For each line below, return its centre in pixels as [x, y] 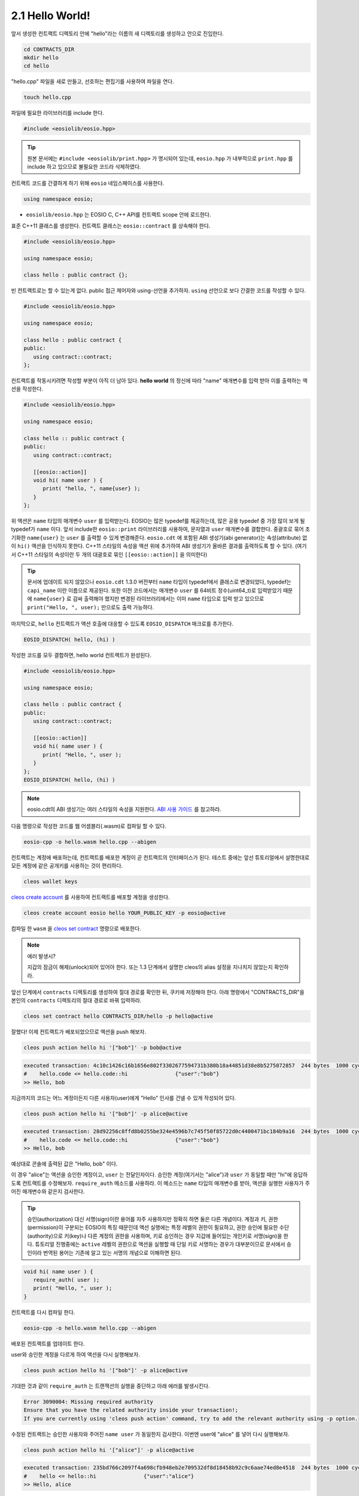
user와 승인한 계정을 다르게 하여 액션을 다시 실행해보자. [76, 1355]
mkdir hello [41, 57]
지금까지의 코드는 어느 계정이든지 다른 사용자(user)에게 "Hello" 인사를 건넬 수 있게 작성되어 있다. [124, 1097]
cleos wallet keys [51, 882]
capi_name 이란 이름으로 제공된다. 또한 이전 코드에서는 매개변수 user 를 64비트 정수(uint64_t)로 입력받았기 [154, 590]
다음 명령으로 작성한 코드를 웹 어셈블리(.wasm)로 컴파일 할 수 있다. [89, 826]
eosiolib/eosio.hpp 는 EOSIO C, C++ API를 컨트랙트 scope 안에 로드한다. [119, 215]
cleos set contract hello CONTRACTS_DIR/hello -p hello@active [118, 1016]
